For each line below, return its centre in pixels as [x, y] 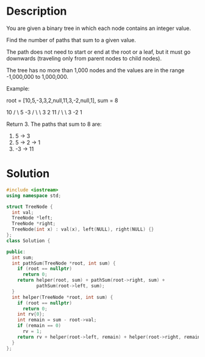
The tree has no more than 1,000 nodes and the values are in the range [95, 70]
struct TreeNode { [30, 207]
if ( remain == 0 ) [39, 326]
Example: [18, 88]
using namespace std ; [34, 196]
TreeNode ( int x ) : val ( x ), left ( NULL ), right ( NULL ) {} [83, 230]
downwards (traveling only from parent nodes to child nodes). [84, 58]
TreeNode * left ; [32, 218]
